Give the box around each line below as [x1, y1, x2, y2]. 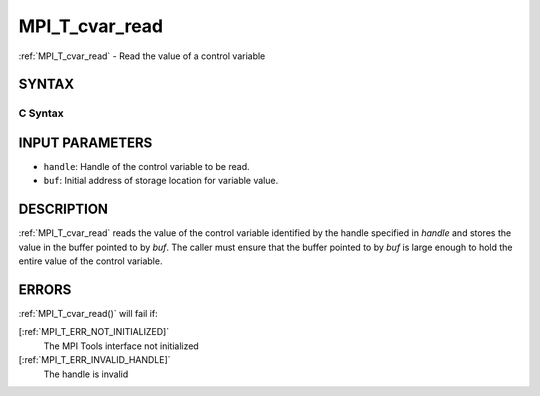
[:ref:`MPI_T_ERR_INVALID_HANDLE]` [18, 354, 171, 366]
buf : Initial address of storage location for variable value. [43, 175, 279, 187]
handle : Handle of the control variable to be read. [43, 161, 250, 173]
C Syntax [18, 106, 64, 120]
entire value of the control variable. [18, 255, 163, 267]
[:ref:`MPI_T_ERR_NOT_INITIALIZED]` [18, 326, 170, 338]
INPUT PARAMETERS [18, 134, 153, 151]
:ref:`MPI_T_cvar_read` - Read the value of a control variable [18, 50, 266, 62]
